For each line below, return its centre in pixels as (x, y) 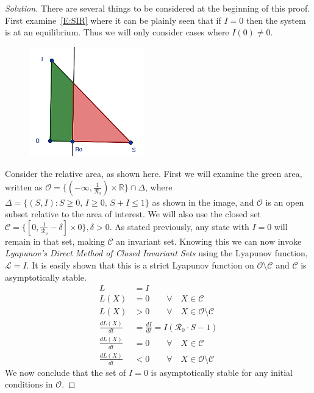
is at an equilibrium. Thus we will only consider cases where (117, 32)
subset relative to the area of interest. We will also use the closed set (133, 214)
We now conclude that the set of (66, 372)
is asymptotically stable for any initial (222, 372)
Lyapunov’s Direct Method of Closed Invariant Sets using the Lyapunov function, (156, 253)
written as (24, 186)
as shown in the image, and (203, 202)
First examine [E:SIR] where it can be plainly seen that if (113, 20)
